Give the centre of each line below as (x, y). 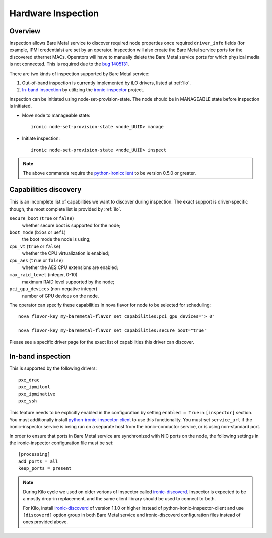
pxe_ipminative (37, 394)
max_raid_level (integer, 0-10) (43, 275)
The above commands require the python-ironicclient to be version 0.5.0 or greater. (110, 173)
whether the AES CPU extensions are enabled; (70, 267)
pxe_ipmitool (34, 387)
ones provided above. (45, 522)
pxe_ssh (28, 401)
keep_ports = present (45, 469)
